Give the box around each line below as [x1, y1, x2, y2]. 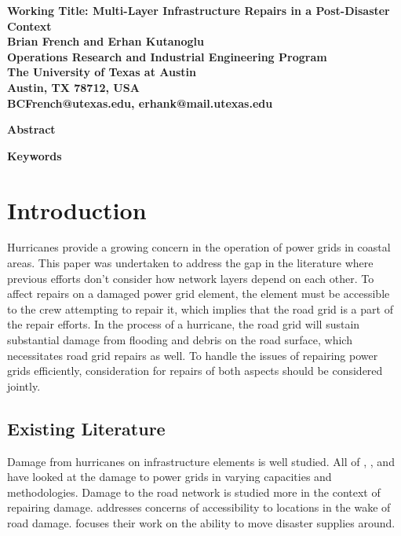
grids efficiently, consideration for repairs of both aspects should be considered [7, 362, 383, 379]
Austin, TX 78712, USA [7, 79, 140, 95]
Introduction [7, 193, 147, 226]
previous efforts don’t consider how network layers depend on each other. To [7, 270, 374, 286]
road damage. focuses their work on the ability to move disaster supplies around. [7, 514, 396, 530]
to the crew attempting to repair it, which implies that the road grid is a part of [7, 300, 393, 317]
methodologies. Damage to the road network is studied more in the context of [7, 483, 381, 500]
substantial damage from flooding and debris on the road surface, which [7, 332, 352, 348]
